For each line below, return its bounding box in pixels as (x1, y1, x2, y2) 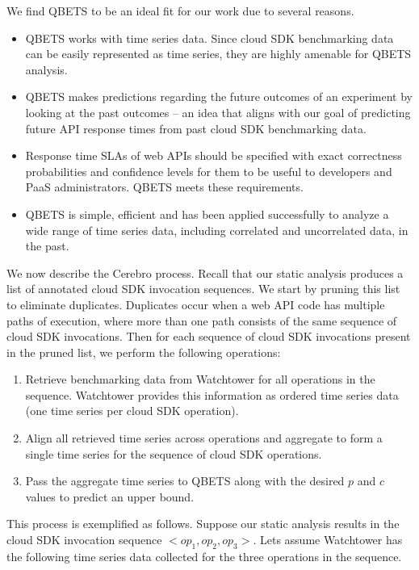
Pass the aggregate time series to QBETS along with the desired (25, 472, 345, 489)
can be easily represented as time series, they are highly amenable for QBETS (25, 45, 412, 62)
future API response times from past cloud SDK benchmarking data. (25, 119, 367, 136)
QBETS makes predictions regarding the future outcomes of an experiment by (25, 88, 413, 105)
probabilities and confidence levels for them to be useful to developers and (25, 162, 392, 179)
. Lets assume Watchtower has (253, 531, 403, 548)
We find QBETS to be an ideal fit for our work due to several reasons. (6, 2, 354, 19)
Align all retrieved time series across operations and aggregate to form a (25, 430, 383, 446)
